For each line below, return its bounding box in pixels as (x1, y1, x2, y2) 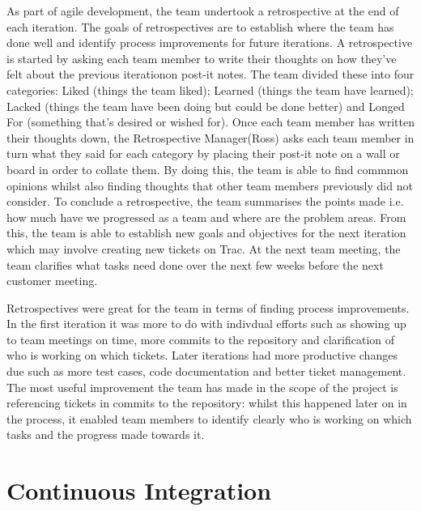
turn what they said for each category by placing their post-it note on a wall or (6, 145, 400, 162)
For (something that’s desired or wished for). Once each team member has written (6, 113, 415, 130)
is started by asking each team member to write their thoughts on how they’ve (6, 49, 397, 66)
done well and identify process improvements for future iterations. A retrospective (6, 34, 413, 51)
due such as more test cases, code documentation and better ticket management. (6, 363, 406, 380)
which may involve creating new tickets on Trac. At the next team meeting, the (6, 240, 401, 257)
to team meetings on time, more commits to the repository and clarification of (6, 330, 395, 347)
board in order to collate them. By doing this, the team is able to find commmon (6, 160, 409, 177)
